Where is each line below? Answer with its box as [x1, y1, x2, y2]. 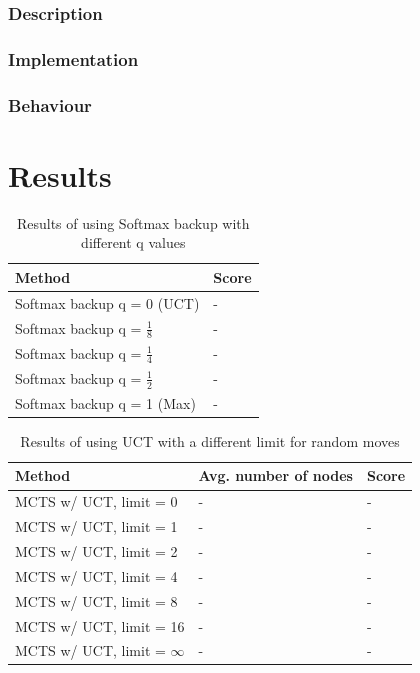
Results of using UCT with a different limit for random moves [20, 430, 400, 451]
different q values [81, 232, 186, 253]
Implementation [8, 46, 139, 71]
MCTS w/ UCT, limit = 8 [15, 590, 178, 611]
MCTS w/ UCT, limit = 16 [15, 615, 185, 636]
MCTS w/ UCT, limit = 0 [15, 491, 178, 512]
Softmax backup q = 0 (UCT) [15, 292, 200, 313]
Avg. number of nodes [198, 465, 353, 486]
